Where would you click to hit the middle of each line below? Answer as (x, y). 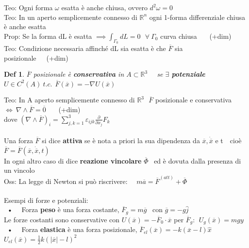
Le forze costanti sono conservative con (62, 219)
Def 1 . (14, 74)
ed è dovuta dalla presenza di (198, 160)
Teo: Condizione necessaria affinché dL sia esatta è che (85, 48)
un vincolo (19, 170)
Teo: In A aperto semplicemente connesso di (69, 100)
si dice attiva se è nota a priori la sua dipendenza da (121, 141)
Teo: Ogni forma (28, 7)
